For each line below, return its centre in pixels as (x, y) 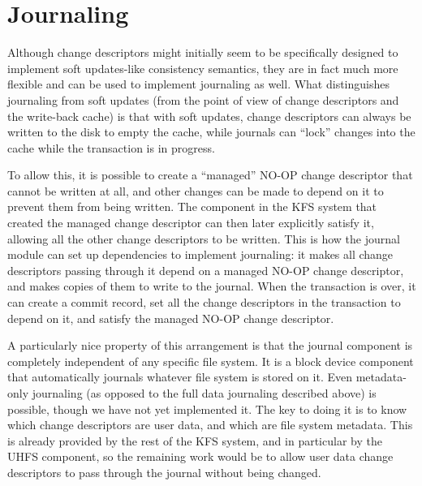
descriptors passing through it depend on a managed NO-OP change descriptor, (206, 270)
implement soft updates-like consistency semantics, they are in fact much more (203, 68)
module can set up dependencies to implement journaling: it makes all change (200, 254)
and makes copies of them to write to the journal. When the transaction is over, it (212, 286)
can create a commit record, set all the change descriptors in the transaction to (204, 302)
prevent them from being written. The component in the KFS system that (192, 206)
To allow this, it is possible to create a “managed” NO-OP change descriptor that (210, 175)
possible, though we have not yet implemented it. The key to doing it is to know (207, 409)
